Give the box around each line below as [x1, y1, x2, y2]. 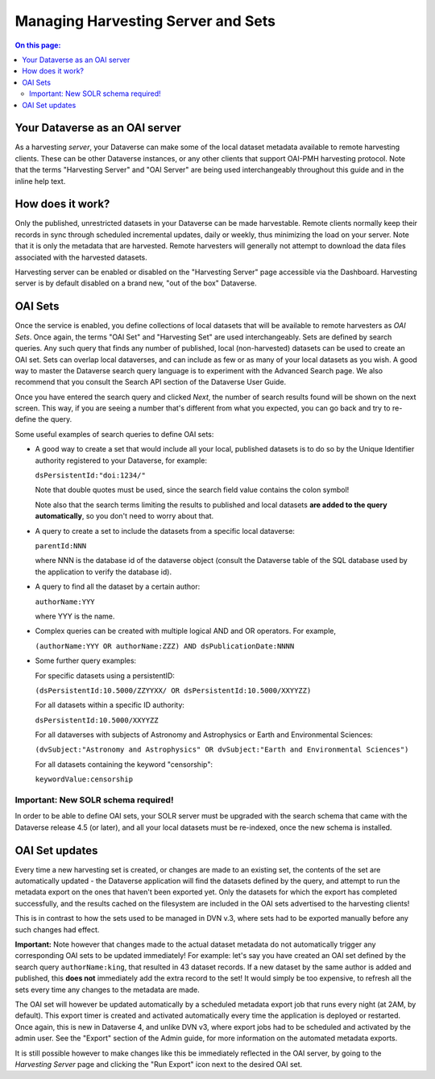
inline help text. [14, 176, 66, 185]
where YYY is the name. [35, 611, 115, 621]
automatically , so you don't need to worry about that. [35, 511, 213, 521]
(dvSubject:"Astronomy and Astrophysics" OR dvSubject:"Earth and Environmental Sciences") [35, 745, 409, 754]
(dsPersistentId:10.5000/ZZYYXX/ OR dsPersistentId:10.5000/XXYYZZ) [35, 685, 312, 695]
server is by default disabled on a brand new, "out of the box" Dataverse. [14, 278, 257, 288]
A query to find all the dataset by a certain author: [35, 581, 201, 592]
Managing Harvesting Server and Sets [14, 12, 275, 30]
